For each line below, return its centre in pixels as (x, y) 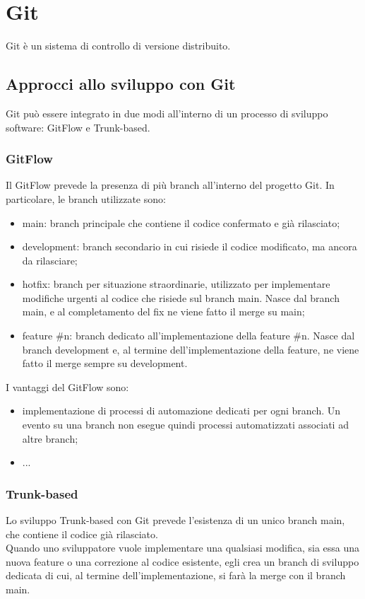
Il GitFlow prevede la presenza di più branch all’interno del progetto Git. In (170, 185)
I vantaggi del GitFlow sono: (67, 386)
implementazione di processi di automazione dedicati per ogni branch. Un (181, 411)
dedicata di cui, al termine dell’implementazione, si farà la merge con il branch (176, 575)
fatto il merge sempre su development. (105, 363)
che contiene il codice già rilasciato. (82, 534)
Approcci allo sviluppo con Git (121, 84)
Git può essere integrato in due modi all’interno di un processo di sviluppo (167, 113)
